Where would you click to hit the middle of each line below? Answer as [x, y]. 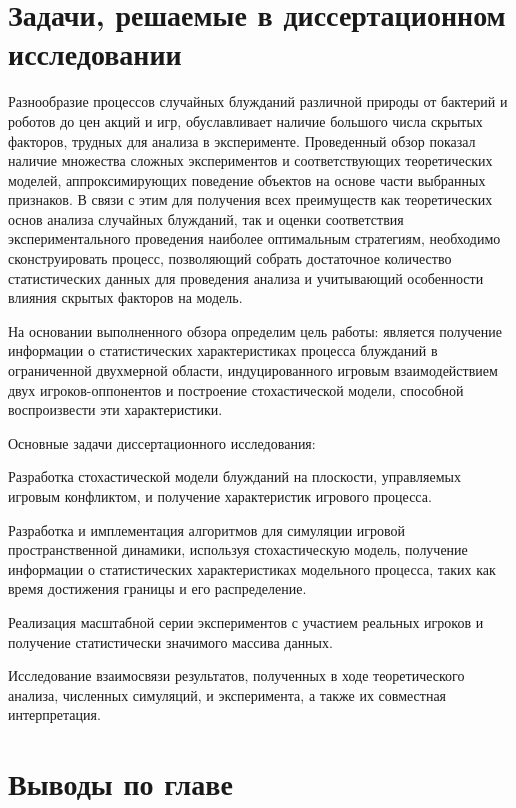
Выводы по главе [120, 783]
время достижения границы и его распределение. [157, 588]
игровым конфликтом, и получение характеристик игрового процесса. [220, 496]
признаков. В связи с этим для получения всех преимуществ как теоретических [250, 199]
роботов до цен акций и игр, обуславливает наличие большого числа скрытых [245, 120]
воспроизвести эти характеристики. [115, 409]
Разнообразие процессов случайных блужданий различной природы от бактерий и [258, 101]
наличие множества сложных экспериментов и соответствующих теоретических [250, 160]
